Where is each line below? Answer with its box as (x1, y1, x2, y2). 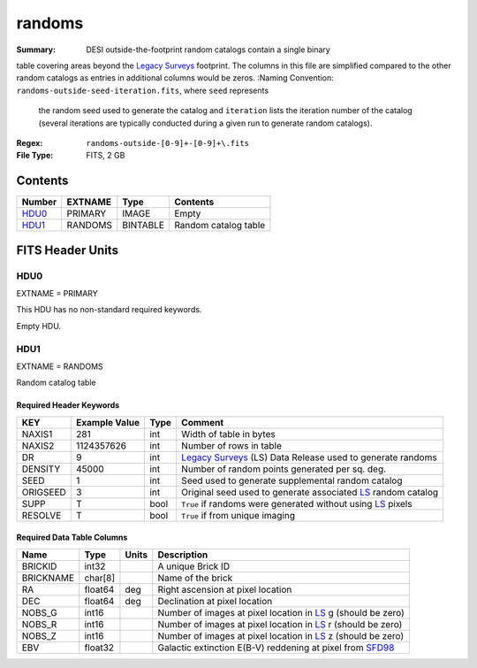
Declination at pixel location (157, 595, 273, 607)
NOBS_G (21, 606, 57, 618)
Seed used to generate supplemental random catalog (181, 474, 403, 487)
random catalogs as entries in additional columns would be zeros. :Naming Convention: (16, 73, 335, 83)
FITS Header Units (16, 242, 119, 257)
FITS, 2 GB (86, 150, 125, 161)
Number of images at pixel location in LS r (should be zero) (157, 618, 403, 630)
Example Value (76, 416, 140, 428)
